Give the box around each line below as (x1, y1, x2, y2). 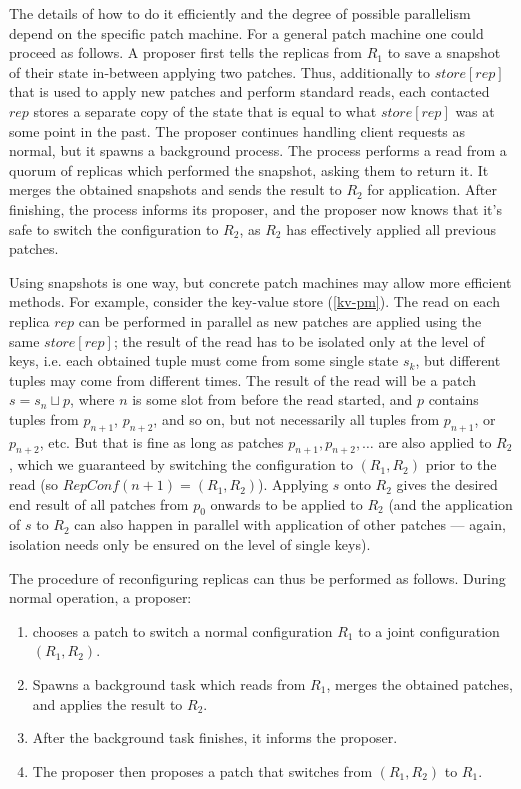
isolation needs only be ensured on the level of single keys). (9, 534, 371, 555)
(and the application (388, 493, 513, 514)
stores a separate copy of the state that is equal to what (33, 100, 377, 121)
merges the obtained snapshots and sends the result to (9, 179, 342, 200)
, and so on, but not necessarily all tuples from (153, 408, 440, 429)
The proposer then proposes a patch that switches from (32, 760, 373, 781)
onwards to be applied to (210, 493, 363, 514)
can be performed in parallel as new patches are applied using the (78, 310, 482, 331)
